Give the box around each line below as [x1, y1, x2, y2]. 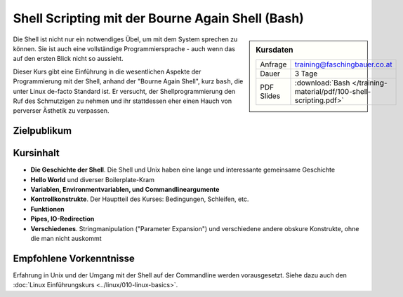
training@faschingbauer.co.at [294, 60, 392, 69]
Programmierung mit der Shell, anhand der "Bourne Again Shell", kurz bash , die [13, 77, 244, 85]
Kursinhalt [13, 147, 60, 159]
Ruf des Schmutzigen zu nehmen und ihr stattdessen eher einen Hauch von [13, 97, 232, 105]
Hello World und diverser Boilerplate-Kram [30, 175, 154, 184]
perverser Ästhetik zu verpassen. [13, 106, 110, 115]
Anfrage [260, 60, 287, 69]
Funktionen [30, 205, 65, 213]
